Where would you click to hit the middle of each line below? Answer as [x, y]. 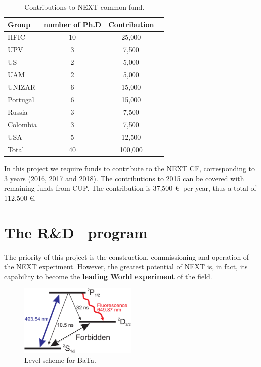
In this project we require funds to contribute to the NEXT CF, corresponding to [130, 168]
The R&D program [76, 232]
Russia [18, 112]
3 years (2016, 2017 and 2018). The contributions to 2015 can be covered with [124, 178]
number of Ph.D [72, 24]
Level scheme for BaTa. [60, 360]
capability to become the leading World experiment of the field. [108, 276]
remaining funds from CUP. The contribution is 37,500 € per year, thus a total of [130, 188]
